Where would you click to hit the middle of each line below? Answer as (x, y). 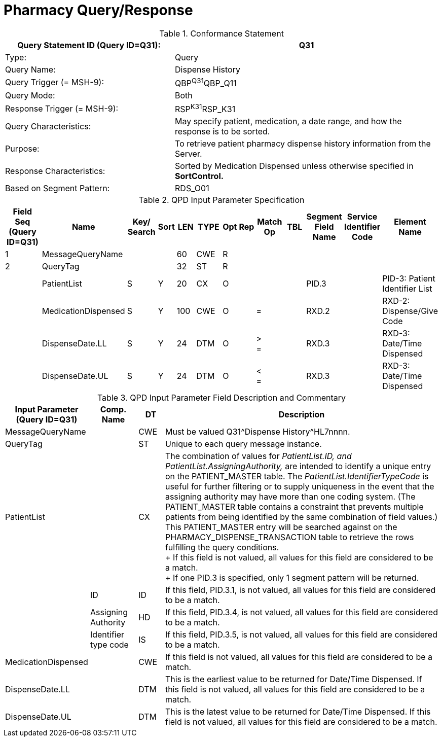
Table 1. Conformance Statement (222, 33)
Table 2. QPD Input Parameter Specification (222, 200)
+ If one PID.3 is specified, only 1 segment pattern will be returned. (292, 578)
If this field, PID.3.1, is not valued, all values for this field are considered (300, 590)
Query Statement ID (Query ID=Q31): (89, 45)
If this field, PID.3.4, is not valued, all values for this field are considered (301, 612)
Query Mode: (30, 96)
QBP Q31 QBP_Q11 (206, 82)
